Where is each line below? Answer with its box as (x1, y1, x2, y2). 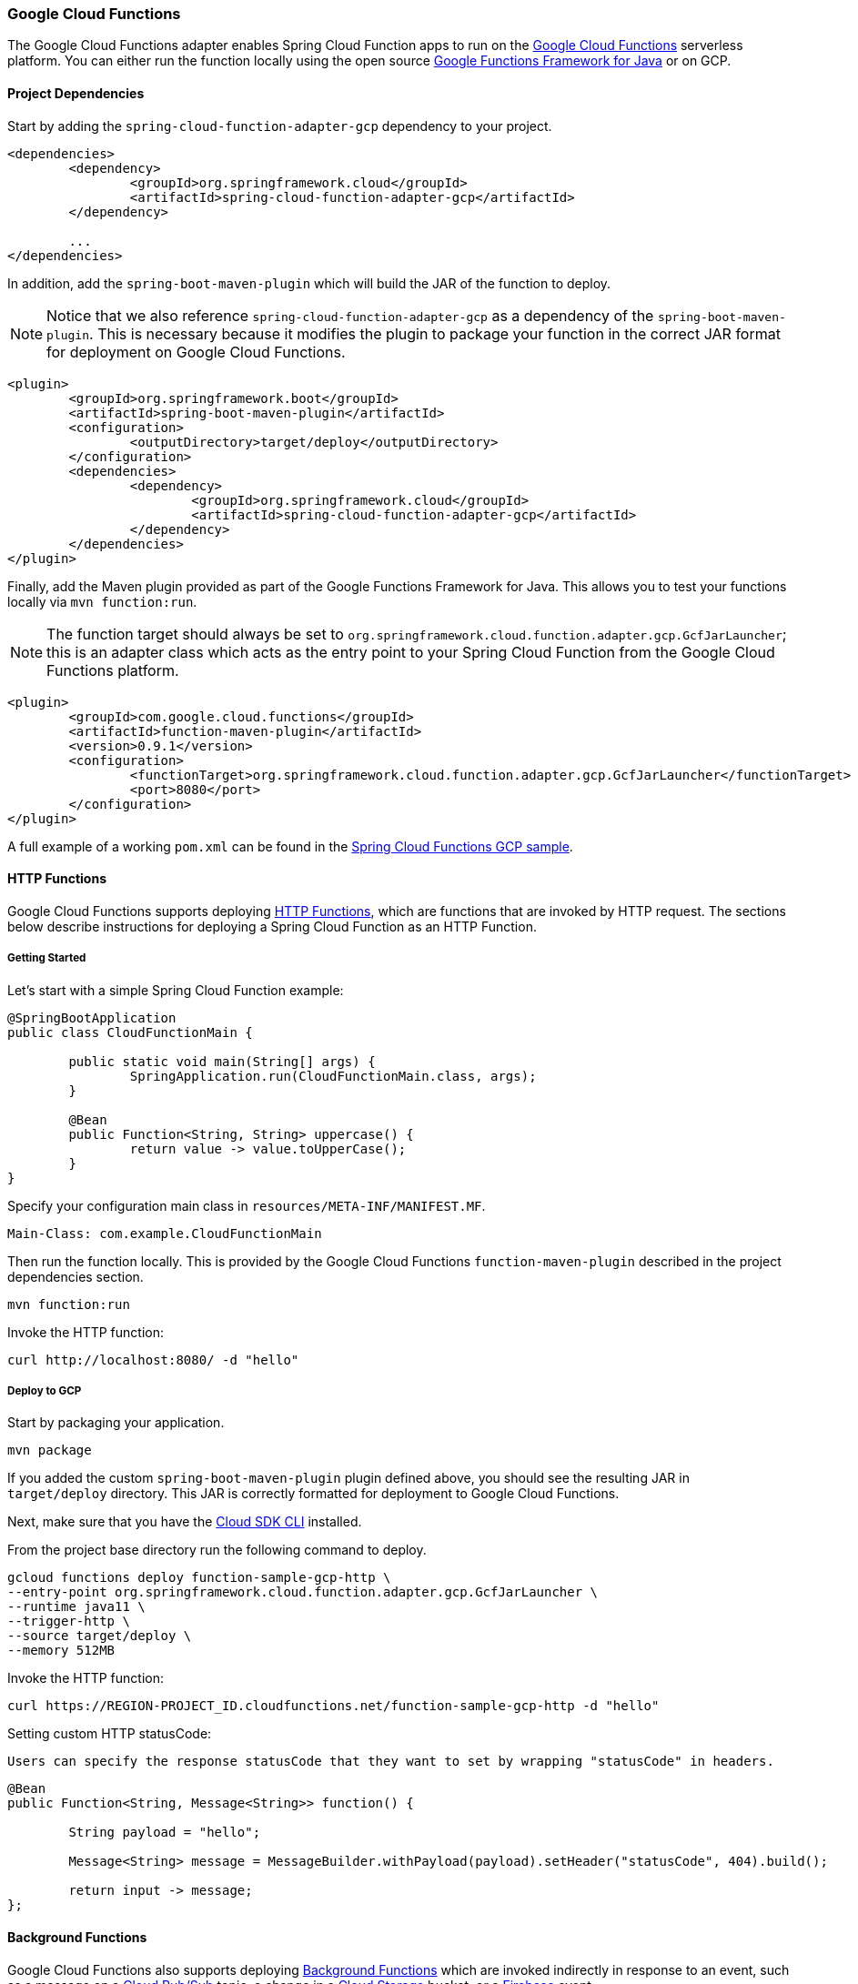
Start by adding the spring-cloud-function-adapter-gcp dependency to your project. (7, 117, 552, 134)
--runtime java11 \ (7, 1599, 146, 1615)
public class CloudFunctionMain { (7, 1024, 253, 1040)
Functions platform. (46, 660, 179, 680)
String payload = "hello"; (68, 1825, 261, 1840)
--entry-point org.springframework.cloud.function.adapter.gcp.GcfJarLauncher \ (7, 1585, 599, 1600)
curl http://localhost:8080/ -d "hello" (7, 1352, 299, 1367)
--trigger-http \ (7, 1614, 130, 1629)
